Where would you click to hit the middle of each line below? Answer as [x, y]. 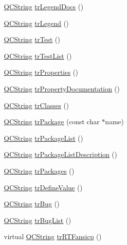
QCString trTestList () [38, 56]
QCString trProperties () [41, 72]
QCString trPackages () [39, 170]
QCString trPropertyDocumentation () [62, 88]
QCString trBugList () [37, 220]
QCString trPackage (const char [52, 122]
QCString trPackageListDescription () [61, 154]
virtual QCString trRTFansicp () [53, 236]
